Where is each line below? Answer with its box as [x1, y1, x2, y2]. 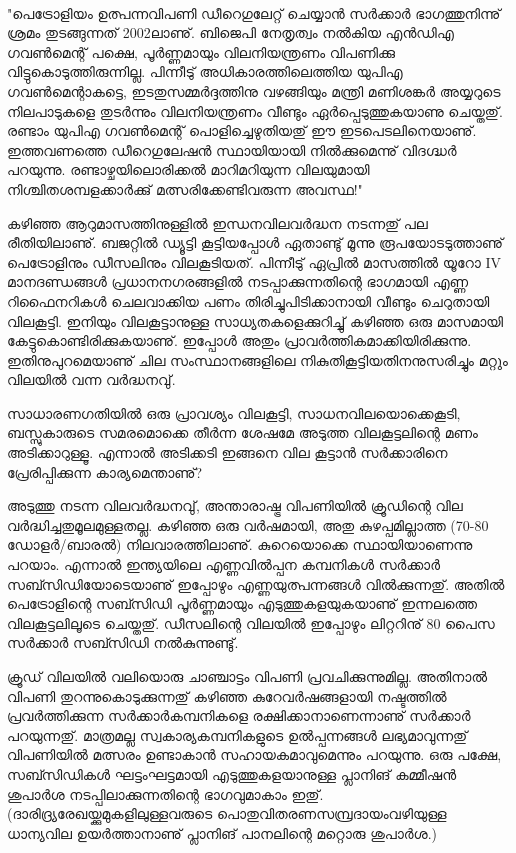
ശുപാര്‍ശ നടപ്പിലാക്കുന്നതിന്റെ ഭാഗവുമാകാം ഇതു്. [7, 783, 324, 804]
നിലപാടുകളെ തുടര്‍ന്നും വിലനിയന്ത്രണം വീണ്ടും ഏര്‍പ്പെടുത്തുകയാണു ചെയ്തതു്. [7, 100, 503, 121]
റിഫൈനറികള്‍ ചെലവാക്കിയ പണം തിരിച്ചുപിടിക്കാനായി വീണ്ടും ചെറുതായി [7, 290, 490, 311]
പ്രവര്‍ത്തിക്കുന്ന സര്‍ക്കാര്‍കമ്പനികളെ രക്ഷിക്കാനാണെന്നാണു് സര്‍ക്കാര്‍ [7, 705, 471, 726]
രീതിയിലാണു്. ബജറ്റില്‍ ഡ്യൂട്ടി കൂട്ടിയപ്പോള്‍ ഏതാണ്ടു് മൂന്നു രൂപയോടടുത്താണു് [7, 232, 504, 253]
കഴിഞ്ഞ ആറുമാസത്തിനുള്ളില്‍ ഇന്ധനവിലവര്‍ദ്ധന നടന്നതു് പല [7, 212, 428, 233]
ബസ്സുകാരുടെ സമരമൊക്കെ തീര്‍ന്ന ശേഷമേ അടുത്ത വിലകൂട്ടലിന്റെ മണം [7, 422, 478, 443]
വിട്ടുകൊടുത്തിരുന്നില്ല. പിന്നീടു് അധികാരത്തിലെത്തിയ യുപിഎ [7, 61, 403, 82]
